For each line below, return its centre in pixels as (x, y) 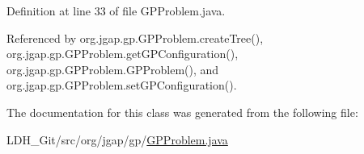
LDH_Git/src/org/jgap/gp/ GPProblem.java (117, 139)
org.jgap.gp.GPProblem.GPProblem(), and (113, 69)
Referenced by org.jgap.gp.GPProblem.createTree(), (135, 37)
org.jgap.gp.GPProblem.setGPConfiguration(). (122, 85)
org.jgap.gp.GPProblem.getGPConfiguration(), (123, 54)
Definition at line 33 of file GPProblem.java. (116, 10)
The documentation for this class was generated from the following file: (182, 112)
